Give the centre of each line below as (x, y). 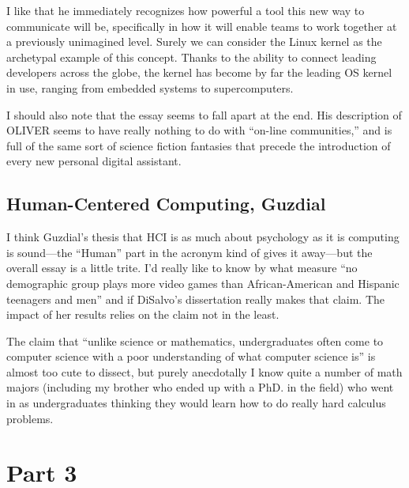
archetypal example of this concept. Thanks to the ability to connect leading (191, 57)
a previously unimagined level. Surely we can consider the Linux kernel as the (194, 42)
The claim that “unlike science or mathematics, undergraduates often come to (195, 340)
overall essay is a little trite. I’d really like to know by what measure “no (182, 268)
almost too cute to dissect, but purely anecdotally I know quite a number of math (204, 371)
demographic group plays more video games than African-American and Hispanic (203, 283)
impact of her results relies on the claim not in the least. (143, 314)
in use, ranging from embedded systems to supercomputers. (150, 87)
